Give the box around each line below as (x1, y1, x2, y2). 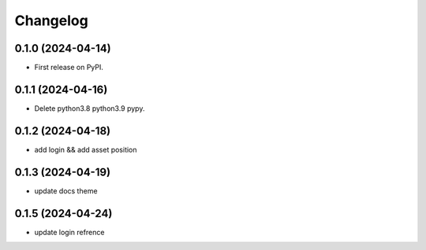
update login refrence (34, 227, 105, 237)
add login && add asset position (34, 145, 137, 154)
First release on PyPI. (34, 63, 104, 72)
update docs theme (34, 186, 98, 196)
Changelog (14, 12, 88, 29)
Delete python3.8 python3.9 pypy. (34, 103, 145, 113)
